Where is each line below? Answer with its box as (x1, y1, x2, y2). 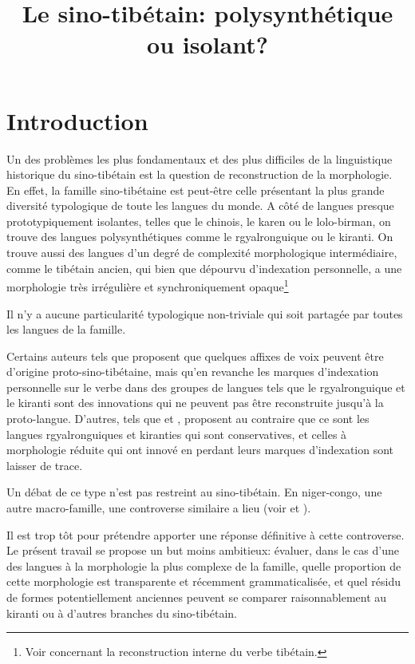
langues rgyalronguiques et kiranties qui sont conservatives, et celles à (6, 425, 347, 442)
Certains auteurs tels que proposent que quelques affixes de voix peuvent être (6, 347, 384, 364)
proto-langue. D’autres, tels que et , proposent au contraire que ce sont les (6, 410, 370, 427)
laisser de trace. (6, 457, 83, 473)
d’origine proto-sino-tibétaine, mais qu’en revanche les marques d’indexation (6, 363, 379, 380)
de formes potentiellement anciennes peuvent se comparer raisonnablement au (6, 589, 387, 605)
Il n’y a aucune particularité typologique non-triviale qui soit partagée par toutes (6, 305, 403, 322)
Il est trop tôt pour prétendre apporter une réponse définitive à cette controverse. (6, 526, 405, 543)
